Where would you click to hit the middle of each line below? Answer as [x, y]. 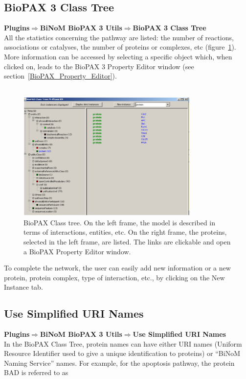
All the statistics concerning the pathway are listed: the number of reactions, [119, 37]
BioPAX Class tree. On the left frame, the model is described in [120, 222]
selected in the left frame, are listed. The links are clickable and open [127, 241]
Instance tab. [23, 287]
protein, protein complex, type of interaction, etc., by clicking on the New [114, 277]
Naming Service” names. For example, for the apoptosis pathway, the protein [119, 363]
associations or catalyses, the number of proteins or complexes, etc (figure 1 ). [120, 47]
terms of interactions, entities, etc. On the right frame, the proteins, [125, 232]
